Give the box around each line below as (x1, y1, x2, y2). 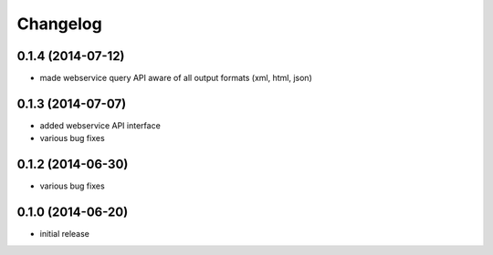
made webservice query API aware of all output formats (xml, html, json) (39, 73, 312, 84)
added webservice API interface (39, 119, 162, 131)
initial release (39, 229, 90, 240)
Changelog (16, 14, 102, 34)
